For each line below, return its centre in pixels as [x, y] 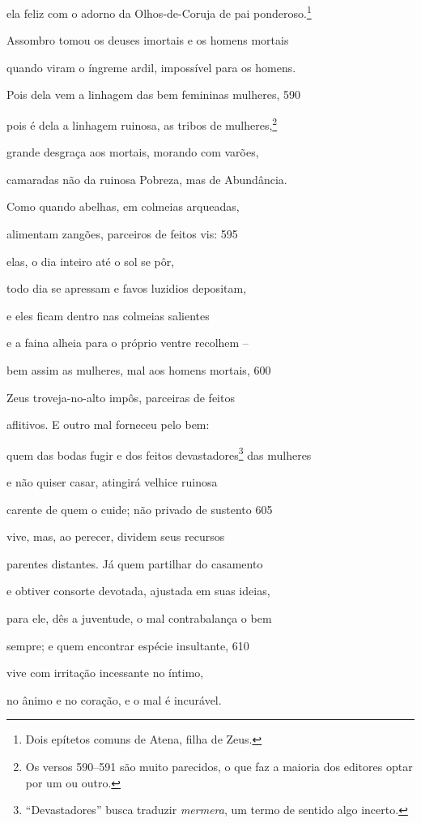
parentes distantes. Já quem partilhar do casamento [135, 563]
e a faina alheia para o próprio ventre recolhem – [128, 343]
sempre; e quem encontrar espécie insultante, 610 [128, 645]
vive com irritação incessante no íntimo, [105, 673]
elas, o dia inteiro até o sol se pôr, [91, 261]
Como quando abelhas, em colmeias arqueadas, [123, 206]
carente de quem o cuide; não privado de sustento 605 [140, 509]
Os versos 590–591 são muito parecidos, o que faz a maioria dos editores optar [219, 766]
